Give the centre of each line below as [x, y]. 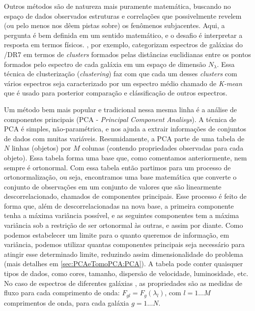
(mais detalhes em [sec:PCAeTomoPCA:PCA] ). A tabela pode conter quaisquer [124, 264]
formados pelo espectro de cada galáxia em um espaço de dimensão [105, 64]
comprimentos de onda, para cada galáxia [67, 302]
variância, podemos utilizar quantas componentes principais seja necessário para [124, 244]
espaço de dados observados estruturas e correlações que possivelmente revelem [123, 16]
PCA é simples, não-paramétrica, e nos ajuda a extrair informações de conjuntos [125, 129]
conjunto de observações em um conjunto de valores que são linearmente [113, 186]
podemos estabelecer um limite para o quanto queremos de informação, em [117, 234]
